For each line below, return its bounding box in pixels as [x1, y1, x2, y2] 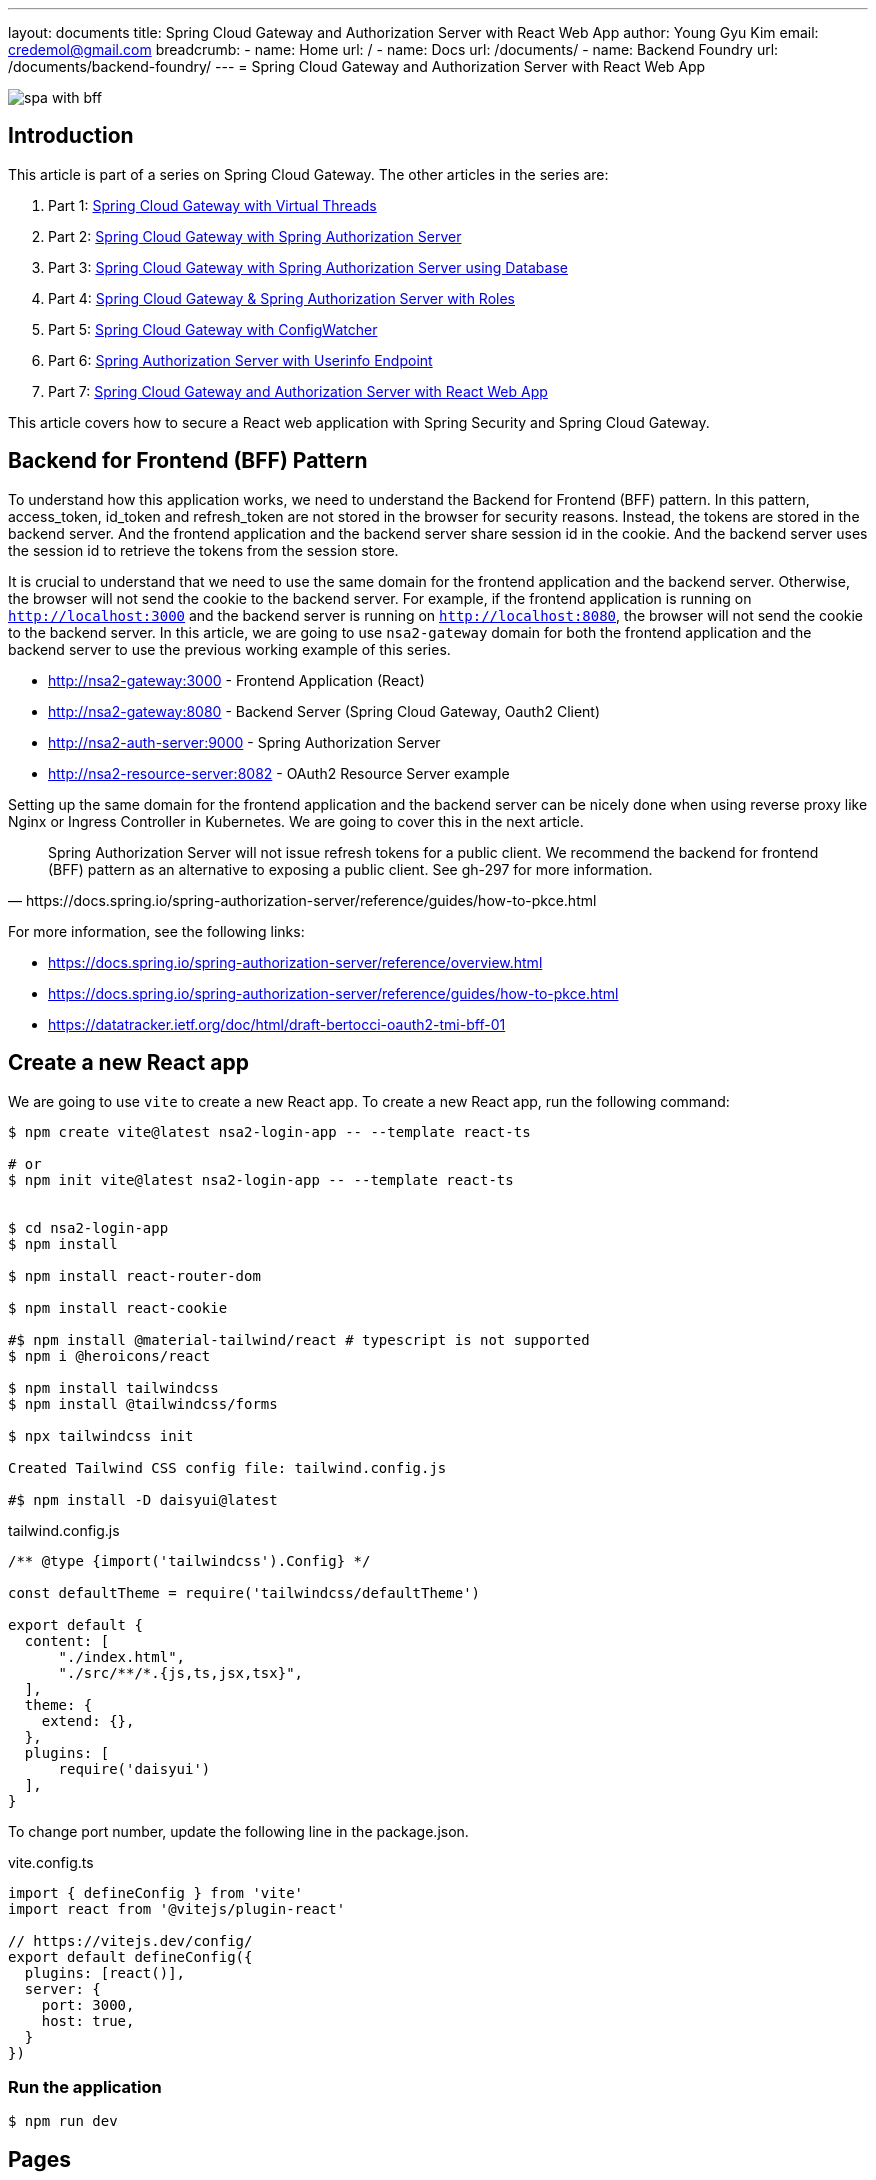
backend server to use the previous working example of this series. [8, 640, 451, 658]
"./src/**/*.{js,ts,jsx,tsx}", [58, 1664, 304, 1681]
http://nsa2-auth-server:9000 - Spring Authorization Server [48, 733, 441, 751]
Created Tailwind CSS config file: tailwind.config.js [8, 1459, 447, 1476]
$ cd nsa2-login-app [8, 1219, 169, 1236]
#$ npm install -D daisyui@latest [8, 1491, 278, 1508]
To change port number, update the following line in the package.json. [8, 1822, 469, 1840]
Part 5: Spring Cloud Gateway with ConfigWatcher [48, 320, 378, 338]
